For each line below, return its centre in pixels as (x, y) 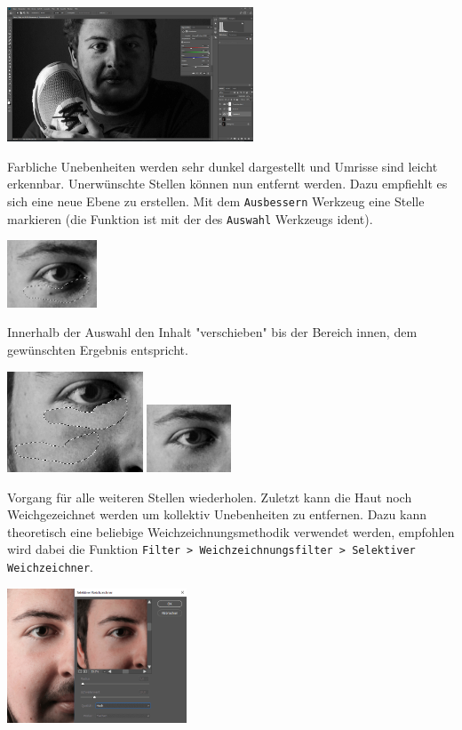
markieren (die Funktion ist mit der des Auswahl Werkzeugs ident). (190, 218)
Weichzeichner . (50, 567)
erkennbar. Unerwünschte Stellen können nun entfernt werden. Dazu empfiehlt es (227, 184)
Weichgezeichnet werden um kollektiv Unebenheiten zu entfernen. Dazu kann (217, 514)
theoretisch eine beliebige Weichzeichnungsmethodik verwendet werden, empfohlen (231, 531)
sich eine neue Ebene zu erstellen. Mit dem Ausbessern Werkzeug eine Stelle (216, 201)
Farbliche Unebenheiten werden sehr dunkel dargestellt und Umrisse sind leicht (223, 166)
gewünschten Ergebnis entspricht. (98, 350)
